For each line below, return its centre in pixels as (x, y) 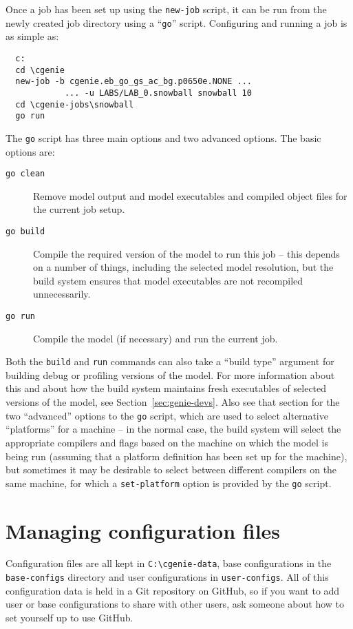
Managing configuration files (143, 530)
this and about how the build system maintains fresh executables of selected (166, 388)
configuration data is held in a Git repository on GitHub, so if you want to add (173, 590)
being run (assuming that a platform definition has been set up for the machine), (176, 456)
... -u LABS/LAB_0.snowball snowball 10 (158, 93)
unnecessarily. (62, 294)
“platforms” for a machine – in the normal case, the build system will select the (173, 429)
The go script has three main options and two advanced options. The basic (163, 137)
